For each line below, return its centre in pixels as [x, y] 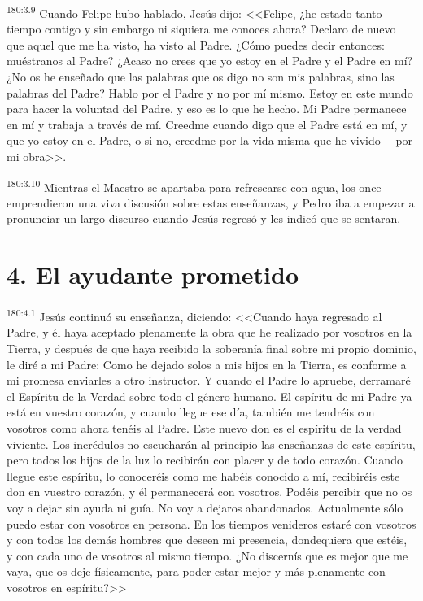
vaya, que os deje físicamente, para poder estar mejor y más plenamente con [196, 571]
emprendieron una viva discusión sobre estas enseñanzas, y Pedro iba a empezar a [211, 202]
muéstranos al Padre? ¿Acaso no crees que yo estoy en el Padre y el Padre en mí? [210, 61]
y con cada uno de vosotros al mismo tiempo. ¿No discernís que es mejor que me [207, 555]
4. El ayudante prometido [153, 274]
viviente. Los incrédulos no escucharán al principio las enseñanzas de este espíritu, [211, 444]
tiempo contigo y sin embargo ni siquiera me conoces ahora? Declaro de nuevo [201, 29]
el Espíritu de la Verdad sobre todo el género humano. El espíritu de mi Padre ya [209, 396]
